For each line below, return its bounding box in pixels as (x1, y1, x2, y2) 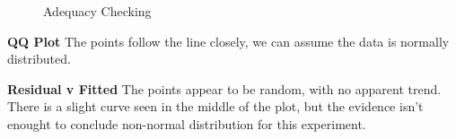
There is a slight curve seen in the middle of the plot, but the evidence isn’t (7, 97, 424, 116)
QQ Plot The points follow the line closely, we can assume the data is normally (7, 31, 450, 50)
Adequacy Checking (43, 2, 152, 20)
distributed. (7, 49, 71, 68)
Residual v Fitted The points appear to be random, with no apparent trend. (7, 79, 442, 98)
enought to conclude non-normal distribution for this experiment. (7, 114, 366, 133)
